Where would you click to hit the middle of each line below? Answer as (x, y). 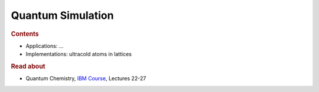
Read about (28, 66)
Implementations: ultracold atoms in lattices (79, 54)
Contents (25, 34)
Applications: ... (45, 46)
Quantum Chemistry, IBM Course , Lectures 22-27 (86, 78)
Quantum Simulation (62, 15)
